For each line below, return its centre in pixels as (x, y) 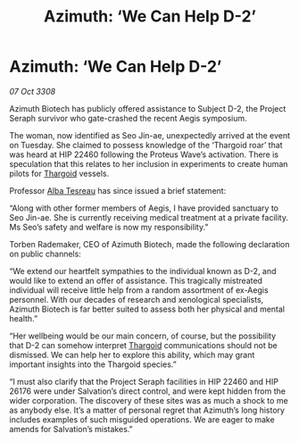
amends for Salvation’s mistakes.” (71, 429)
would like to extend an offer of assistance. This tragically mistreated (136, 280)
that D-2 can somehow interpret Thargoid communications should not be (144, 345)
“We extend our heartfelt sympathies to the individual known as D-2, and (143, 271)
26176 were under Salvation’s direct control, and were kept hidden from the (147, 391)
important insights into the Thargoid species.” (93, 364)
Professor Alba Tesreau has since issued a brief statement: (118, 190)
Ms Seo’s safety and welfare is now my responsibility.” (109, 227)
